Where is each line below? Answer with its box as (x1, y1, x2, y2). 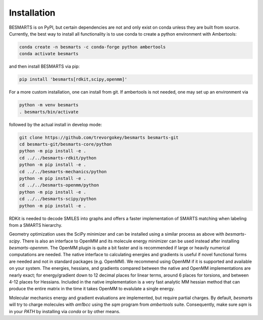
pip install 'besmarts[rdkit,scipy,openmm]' (19, 77, 128, 82)
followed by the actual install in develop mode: (9, 121, 102, 127)
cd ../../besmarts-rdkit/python (19, 155, 97, 160)
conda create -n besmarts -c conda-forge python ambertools (19, 44, 166, 50)
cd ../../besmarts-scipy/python (19, 196, 97, 202)
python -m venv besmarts (19, 102, 79, 108)
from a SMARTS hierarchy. (9, 222, 63, 228)
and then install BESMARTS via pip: (9, 63, 80, 69)
